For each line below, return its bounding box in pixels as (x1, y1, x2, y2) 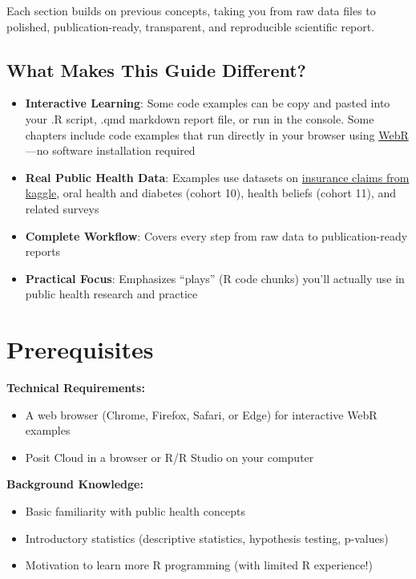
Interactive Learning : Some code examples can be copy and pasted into (25, 95, 390, 111)
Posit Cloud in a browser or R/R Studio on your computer (25, 448, 314, 465)
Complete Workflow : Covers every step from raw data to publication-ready (25, 227, 408, 244)
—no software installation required (25, 142, 196, 159)
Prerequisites (6, 333, 154, 366)
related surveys (25, 200, 99, 217)
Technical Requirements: (6, 379, 145, 396)
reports (25, 243, 61, 260)
